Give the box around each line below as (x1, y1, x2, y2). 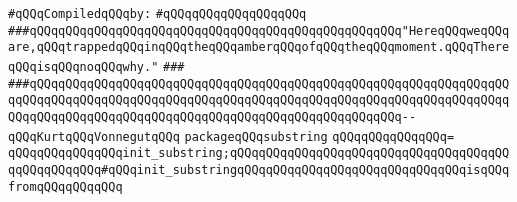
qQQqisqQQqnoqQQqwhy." (8, 59, 159, 74)
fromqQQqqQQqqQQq (8, 179, 123, 194)
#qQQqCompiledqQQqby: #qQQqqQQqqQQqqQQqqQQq (8, 7, 307, 21)
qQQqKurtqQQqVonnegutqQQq (8, 129, 180, 144)
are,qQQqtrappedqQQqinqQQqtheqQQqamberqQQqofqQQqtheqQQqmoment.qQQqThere (8, 40, 510, 55)
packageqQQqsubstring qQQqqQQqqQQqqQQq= (184, 129, 455, 144)
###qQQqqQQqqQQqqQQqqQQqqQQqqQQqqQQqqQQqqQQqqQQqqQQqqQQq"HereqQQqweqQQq (8, 23, 510, 38)
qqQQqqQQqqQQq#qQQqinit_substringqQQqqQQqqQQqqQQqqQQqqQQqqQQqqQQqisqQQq (8, 162, 510, 177)
